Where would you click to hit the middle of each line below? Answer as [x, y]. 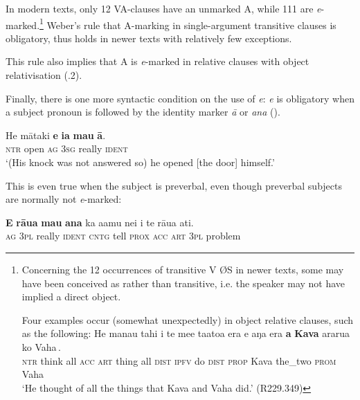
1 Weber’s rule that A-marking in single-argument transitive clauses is [188, 24]
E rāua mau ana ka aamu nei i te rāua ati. [100, 222]
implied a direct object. [71, 297]
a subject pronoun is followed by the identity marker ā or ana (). [143, 112]
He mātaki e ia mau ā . [56, 135]
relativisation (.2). [44, 75]
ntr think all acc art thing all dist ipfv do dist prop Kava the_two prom [179, 360]
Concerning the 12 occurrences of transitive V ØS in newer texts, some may [183, 269]
